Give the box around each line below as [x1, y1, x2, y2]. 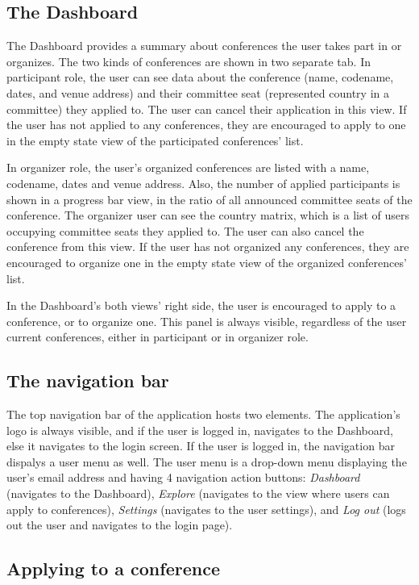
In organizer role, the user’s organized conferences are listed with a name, [6, 159, 370, 176]
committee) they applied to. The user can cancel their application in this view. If [6, 100, 407, 117]
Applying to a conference [6, 556, 220, 581]
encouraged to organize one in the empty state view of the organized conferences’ [6, 253, 407, 270]
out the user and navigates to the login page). [6, 516, 233, 533]
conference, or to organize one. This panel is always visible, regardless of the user [6, 312, 407, 329]
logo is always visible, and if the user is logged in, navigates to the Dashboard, [6, 421, 393, 438]
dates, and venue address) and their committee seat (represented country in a [6, 84, 389, 101]
